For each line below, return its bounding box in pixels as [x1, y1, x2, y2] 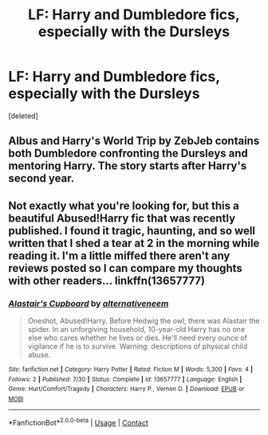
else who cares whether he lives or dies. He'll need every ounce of [27, 333, 247, 343]
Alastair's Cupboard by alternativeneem [8, 297, 169, 309]
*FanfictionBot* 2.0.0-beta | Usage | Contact [8, 416, 149, 427]
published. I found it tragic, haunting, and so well [8, 224, 256, 237]
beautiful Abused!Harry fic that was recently [8, 211, 236, 225]
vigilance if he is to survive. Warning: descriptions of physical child [27, 341, 248, 351]
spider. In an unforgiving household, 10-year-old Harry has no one [27, 325, 246, 334]
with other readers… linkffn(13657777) [8, 273, 206, 287]
